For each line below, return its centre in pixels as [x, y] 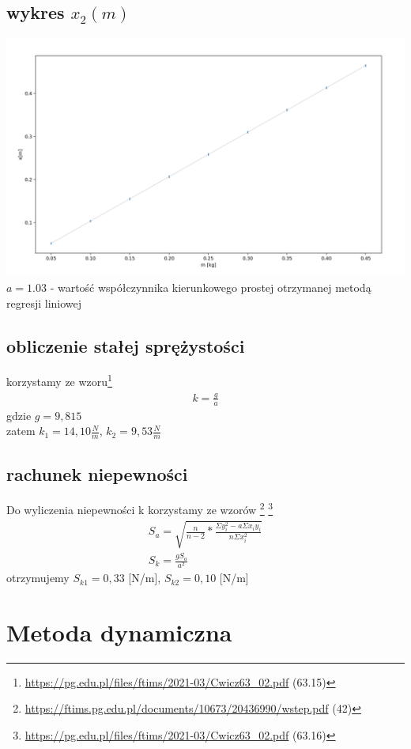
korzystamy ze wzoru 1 [59, 380]
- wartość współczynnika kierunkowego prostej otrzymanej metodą [211, 287]
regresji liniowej [44, 303]
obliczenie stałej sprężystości [126, 345]
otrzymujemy [38, 578]
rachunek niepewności [97, 473]
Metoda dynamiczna [119, 632]
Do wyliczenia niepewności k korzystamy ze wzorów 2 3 [140, 509]
